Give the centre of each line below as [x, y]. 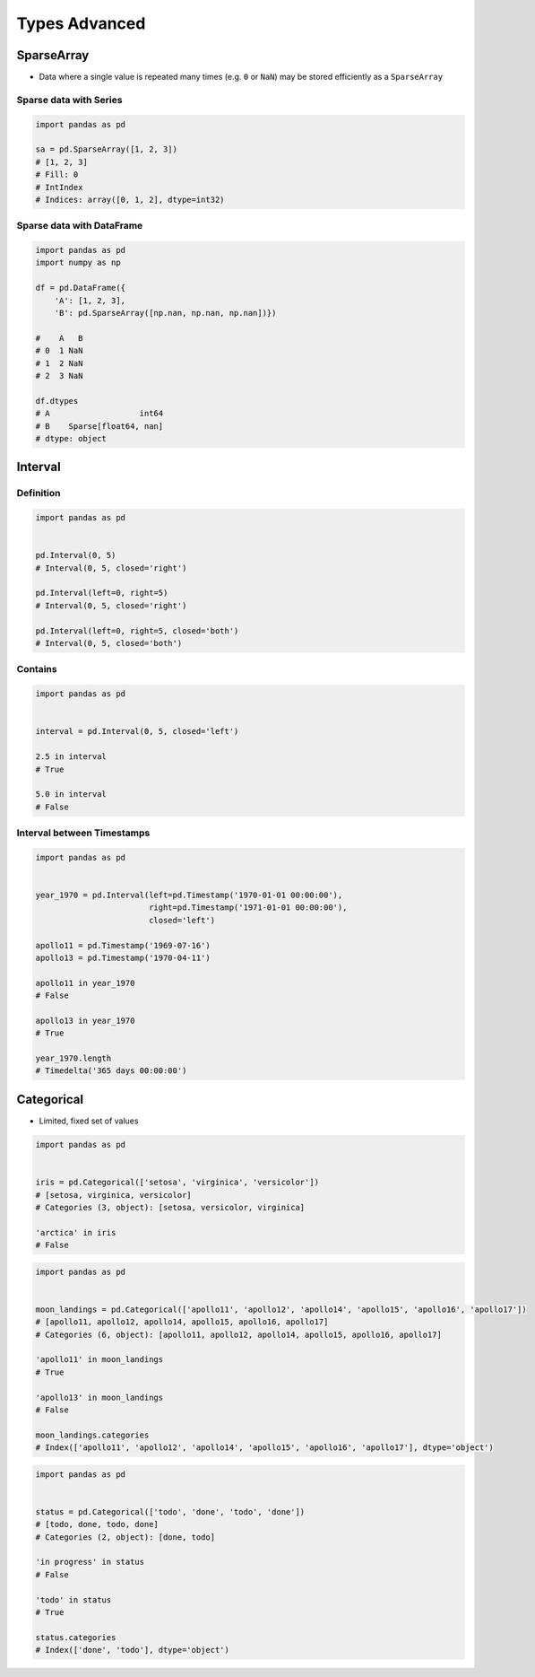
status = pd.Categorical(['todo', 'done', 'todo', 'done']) [170, 1511]
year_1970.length [73, 1058]
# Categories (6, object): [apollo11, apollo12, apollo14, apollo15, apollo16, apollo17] [239, 1334]
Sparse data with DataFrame [80, 226]
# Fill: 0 [57, 175]
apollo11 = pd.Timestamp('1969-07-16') [123, 945]
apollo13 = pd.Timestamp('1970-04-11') [123, 957]
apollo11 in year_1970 [85, 983]
